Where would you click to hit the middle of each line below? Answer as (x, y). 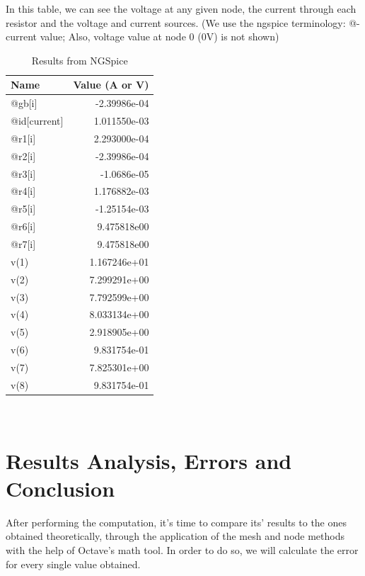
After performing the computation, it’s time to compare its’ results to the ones (176, 522)
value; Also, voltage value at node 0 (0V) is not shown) (160, 36)
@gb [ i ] (24, 103)
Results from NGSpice (80, 60)
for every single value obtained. (73, 564)
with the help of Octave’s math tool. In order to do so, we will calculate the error (182, 549)
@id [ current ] (37, 121)
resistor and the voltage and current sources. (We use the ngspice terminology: (176, 22)
